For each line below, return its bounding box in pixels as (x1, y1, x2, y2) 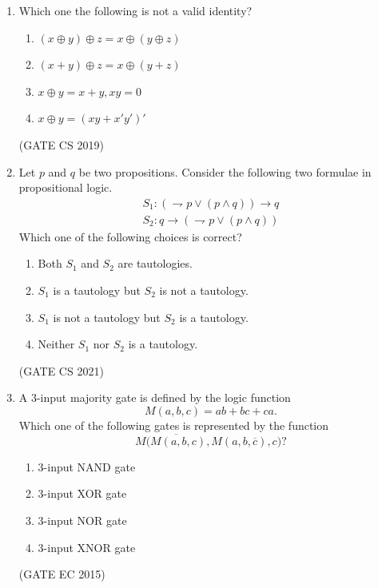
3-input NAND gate (38, 458, 136, 475)
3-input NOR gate (38, 511, 127, 528)
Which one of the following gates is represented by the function (18, 416, 329, 433)
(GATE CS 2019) (18, 136, 104, 153)
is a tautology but (53, 282, 141, 298)
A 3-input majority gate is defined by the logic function (18, 389, 291, 406)
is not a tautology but (53, 308, 161, 325)
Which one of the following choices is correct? (18, 228, 242, 244)
